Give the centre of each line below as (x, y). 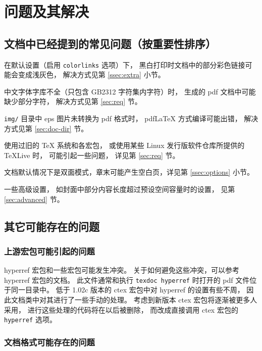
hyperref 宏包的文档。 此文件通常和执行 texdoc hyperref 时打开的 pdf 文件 (127, 280)
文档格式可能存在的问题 (49, 342)
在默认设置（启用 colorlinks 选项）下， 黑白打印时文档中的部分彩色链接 (125, 64)
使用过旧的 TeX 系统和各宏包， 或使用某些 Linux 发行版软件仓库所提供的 (124, 145)
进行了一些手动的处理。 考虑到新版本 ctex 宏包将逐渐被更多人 (155, 300)
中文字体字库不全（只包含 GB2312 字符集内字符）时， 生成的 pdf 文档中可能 (130, 91)
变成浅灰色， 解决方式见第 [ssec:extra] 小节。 (91, 74)
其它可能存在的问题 (52, 226)
